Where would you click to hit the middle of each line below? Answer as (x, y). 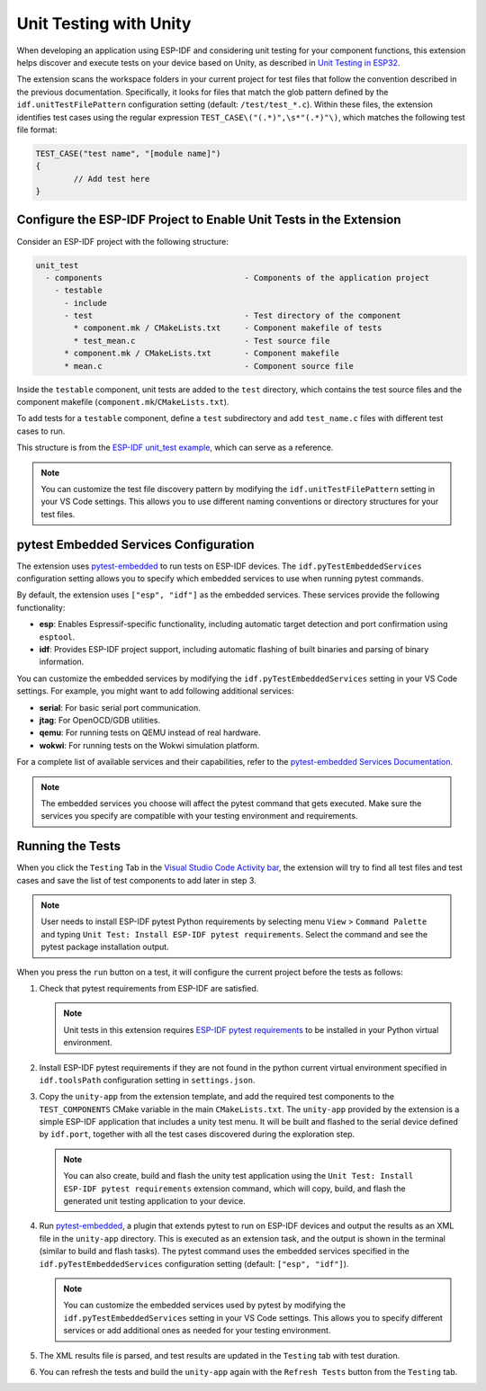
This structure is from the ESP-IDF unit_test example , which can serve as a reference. (175, 448)
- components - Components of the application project (238, 278)
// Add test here (112, 179)
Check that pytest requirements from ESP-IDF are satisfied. (149, 988)
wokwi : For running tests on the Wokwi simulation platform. (149, 745)
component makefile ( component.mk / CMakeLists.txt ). (123, 402)
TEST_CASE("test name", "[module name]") (128, 153)
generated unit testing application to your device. (155, 1201)
